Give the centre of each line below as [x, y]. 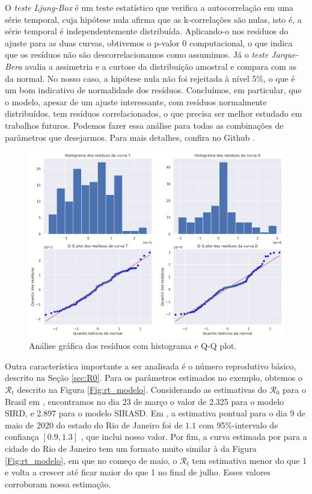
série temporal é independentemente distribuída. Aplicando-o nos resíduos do [147, 31]
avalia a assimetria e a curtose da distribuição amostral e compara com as [161, 66]
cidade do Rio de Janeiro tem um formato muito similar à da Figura [131, 448]
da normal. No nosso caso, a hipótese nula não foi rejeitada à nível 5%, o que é [150, 78]
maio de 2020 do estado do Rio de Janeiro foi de [94, 425]
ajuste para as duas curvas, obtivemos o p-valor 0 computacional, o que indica [149, 42]
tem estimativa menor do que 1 [249, 460]
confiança [22, 437]
